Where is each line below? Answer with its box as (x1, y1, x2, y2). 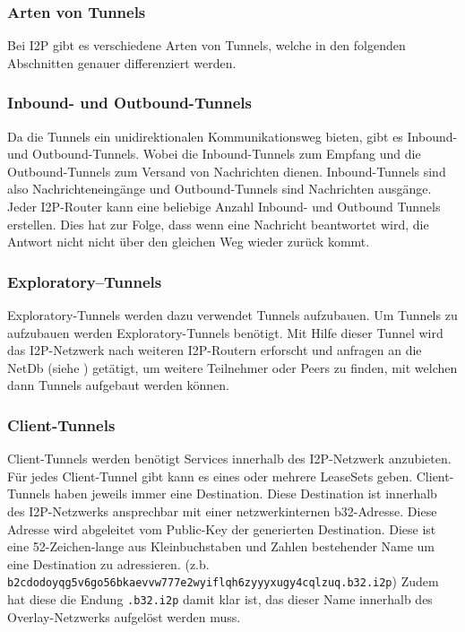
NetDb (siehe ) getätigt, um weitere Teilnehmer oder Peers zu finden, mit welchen (7, 358, 458, 377)
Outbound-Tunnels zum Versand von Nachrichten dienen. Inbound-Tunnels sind (7, 161, 446, 180)
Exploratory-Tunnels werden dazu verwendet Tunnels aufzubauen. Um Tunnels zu (7, 306, 458, 324)
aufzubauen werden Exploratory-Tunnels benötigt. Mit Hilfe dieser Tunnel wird (7, 323, 443, 342)
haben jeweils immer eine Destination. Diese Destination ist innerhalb (54, 484, 437, 503)
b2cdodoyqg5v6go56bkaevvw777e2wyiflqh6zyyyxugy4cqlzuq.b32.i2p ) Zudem (7, 572, 439, 591)
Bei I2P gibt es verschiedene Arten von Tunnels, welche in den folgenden (7, 36, 406, 55)
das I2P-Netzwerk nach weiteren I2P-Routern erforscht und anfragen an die (7, 341, 422, 359)
